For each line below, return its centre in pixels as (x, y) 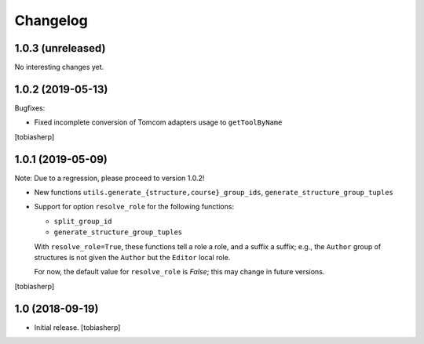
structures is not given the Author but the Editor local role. (132, 257)
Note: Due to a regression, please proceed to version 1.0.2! (110, 178)
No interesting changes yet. (59, 67)
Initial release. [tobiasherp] (77, 327)
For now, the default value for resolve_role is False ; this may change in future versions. (179, 272)
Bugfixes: (30, 108)
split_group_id (83, 221)
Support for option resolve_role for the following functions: (134, 207)
